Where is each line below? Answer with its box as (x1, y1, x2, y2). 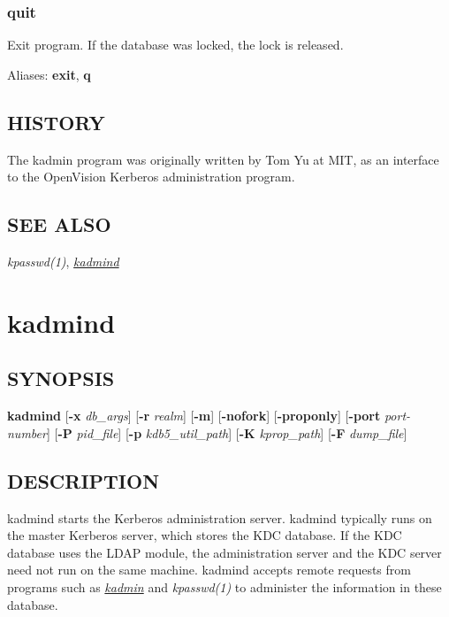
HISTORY (7, 108, 105, 135)
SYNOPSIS (7, 365, 115, 392)
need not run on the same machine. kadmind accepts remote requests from (7, 560, 411, 579)
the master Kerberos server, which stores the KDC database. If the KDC (7, 526, 402, 544)
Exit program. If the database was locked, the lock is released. (7, 35, 344, 54)
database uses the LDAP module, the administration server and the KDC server (7, 543, 442, 561)
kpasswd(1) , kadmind (7, 252, 119, 270)
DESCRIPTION (7, 467, 160, 494)
